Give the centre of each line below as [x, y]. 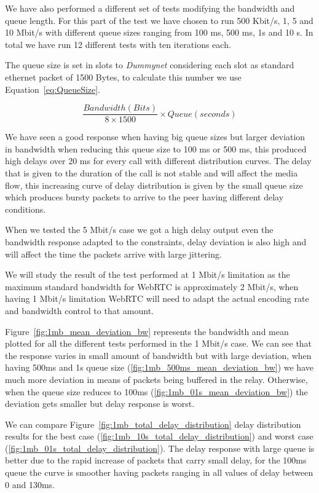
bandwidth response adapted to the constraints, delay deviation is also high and [156, 241]
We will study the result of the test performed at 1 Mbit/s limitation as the [148, 274]
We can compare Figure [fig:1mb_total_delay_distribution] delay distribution [153, 424]
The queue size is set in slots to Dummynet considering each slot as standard [150, 65]
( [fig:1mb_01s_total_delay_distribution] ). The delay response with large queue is [160, 448]
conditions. [26, 209]
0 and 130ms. [30, 484]
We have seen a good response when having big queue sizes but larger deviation [155, 137]
